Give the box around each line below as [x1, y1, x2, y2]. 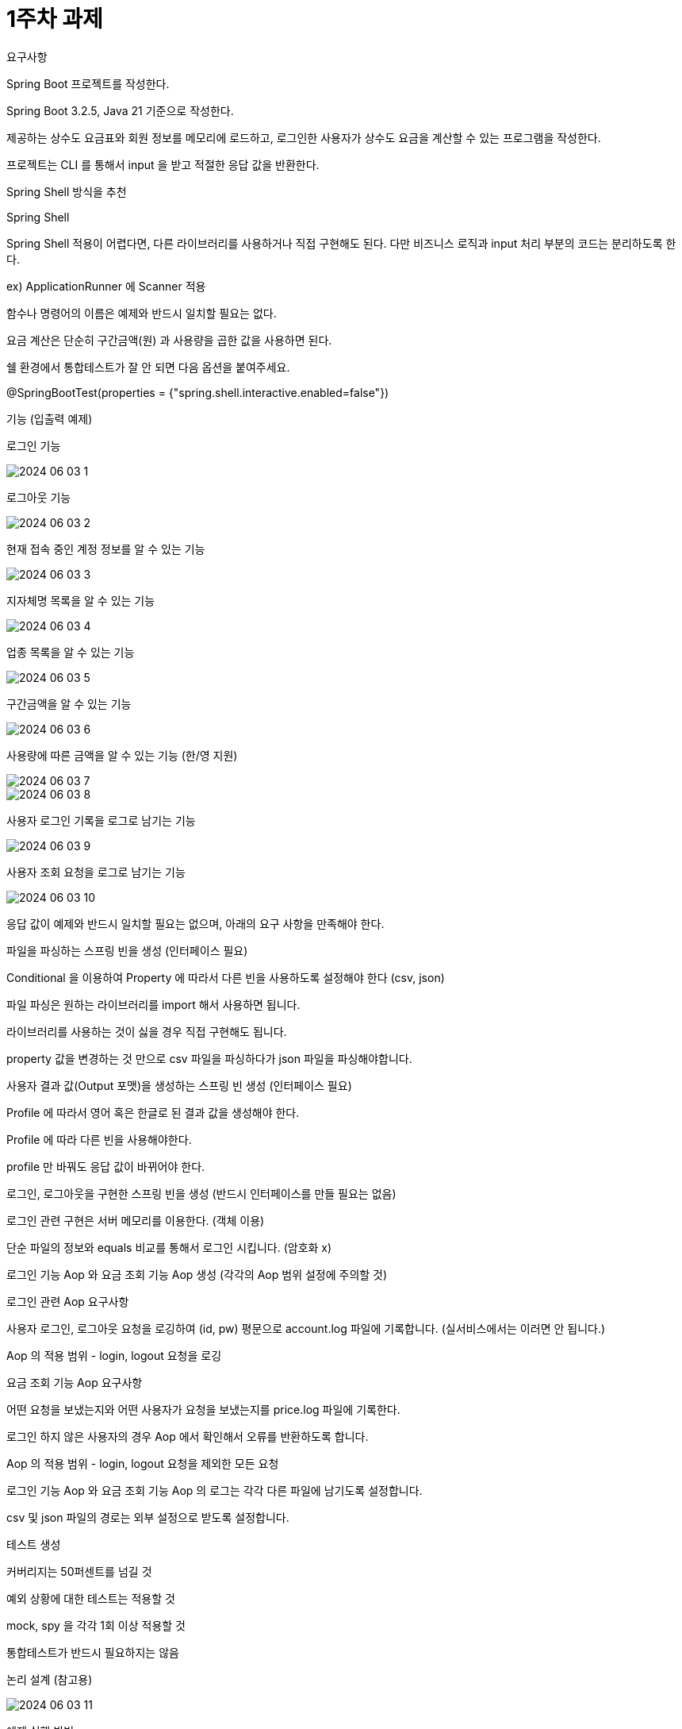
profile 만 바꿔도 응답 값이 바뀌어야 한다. [6, 1159, 205, 1173]
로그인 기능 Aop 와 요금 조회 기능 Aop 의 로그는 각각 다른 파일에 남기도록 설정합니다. [6, 1483, 423, 1497]
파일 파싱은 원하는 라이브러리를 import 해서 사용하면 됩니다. [6, 997, 301, 1011]
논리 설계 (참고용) [6, 1672, 93, 1686]
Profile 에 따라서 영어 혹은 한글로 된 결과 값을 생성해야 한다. [6, 1105, 300, 1119]
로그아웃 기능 [6, 490, 71, 504]
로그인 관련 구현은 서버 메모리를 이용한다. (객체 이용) [6, 1213, 265, 1227]
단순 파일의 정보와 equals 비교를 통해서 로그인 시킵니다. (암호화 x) [6, 1240, 332, 1254]
